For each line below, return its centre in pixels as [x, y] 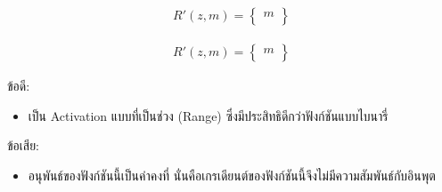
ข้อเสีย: [23, 145]
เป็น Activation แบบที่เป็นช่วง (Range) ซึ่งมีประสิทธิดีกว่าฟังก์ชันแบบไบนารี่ [208, 115]
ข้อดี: [19, 86]
